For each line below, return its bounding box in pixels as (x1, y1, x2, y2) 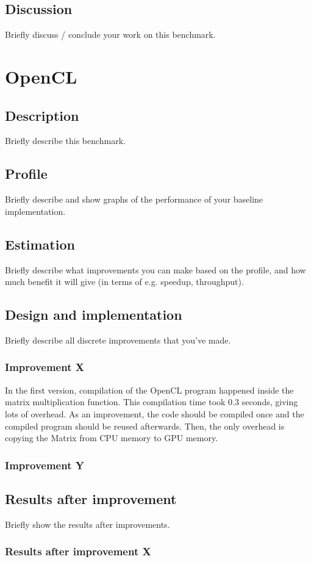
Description (5, 106, 79, 124)
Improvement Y (5, 457, 84, 472)
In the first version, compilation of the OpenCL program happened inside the (5, 383, 294, 396)
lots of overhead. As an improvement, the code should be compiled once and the (5, 407, 304, 420)
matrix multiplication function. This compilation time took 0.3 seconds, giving (5, 395, 298, 408)
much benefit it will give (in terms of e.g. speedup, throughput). (5, 275, 244, 288)
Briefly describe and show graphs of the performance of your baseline (5, 193, 263, 206)
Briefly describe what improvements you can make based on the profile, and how (5, 263, 306, 276)
